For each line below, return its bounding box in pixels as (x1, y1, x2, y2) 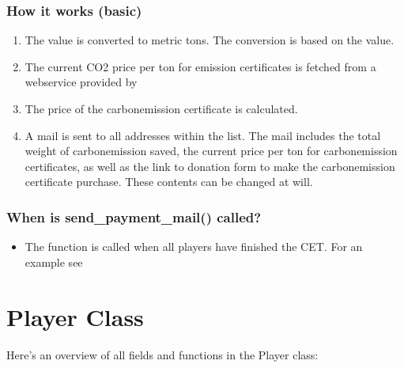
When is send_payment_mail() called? (6, 207, 262, 226)
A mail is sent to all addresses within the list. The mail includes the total (25, 127, 381, 143)
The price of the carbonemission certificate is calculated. (25, 101, 298, 116)
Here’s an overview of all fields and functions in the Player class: (6, 346, 319, 362)
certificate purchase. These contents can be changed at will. (25, 173, 313, 190)
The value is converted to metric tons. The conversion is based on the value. (25, 32, 395, 48)
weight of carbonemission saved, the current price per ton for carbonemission (25, 142, 398, 159)
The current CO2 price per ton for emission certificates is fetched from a (25, 58, 376, 74)
